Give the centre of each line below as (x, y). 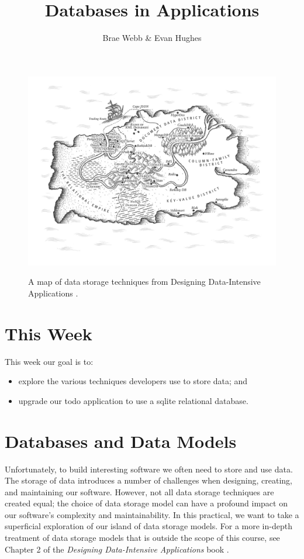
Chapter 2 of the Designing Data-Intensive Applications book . (117, 549)
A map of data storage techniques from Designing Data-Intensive (144, 282)
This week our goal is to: (49, 361)
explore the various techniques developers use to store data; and (133, 381)
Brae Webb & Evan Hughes (152, 38)
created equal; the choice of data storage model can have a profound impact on (146, 503)
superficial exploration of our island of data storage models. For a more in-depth (148, 526)
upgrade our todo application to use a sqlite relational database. (133, 400)
